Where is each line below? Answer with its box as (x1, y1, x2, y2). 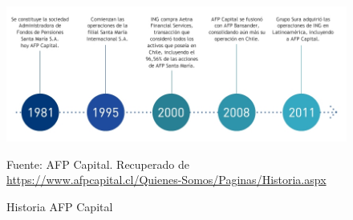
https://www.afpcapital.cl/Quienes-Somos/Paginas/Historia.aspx (6, 171, 327, 188)
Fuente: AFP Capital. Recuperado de (6, 155, 189, 172)
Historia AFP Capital (6, 198, 113, 214)
